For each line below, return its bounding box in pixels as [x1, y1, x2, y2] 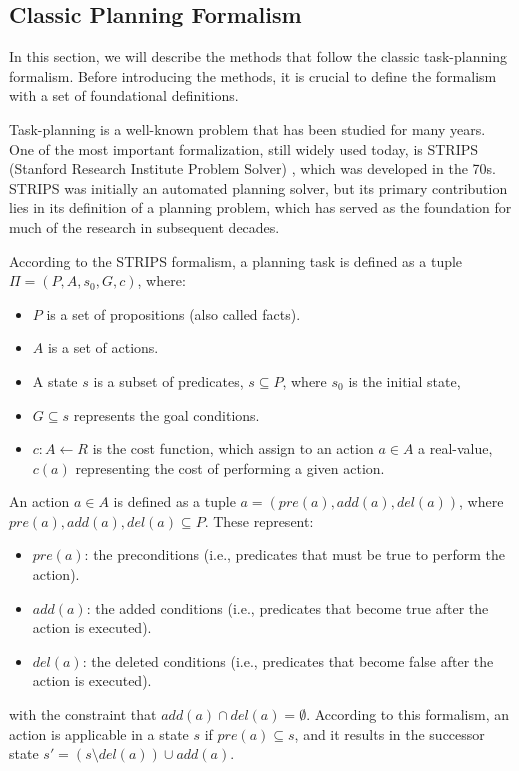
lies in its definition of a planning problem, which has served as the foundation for [9, 197, 512, 218]
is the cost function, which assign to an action [92, 438, 374, 459]
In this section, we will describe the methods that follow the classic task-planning [9, 46, 507, 67]
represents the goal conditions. [73, 404, 260, 425]
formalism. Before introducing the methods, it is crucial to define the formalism [9, 65, 497, 86]
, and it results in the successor [294, 723, 485, 744]
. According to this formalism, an [306, 704, 509, 725]
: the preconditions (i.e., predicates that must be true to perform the [84, 544, 506, 565]
